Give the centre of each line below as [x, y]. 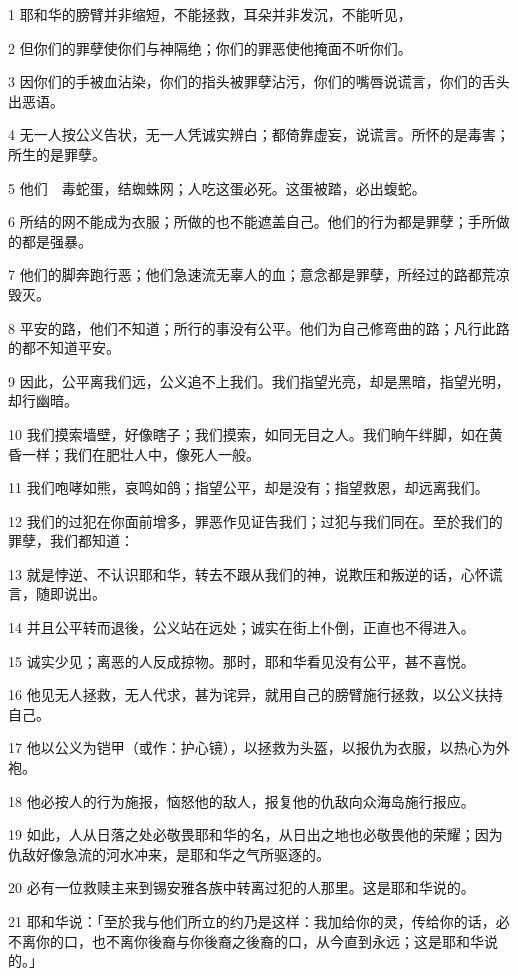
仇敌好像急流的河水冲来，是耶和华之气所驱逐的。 [169, 853]
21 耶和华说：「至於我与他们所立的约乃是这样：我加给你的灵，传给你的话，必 [259, 921]
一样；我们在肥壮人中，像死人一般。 [140, 453]
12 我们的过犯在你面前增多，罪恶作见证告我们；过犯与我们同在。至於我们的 [255, 520]
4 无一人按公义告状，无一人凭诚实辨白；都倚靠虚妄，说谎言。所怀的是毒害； [259, 134]
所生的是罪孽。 [57, 153]
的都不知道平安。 [64, 347]
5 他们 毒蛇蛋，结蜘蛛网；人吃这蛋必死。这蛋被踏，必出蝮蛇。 [217, 187]
